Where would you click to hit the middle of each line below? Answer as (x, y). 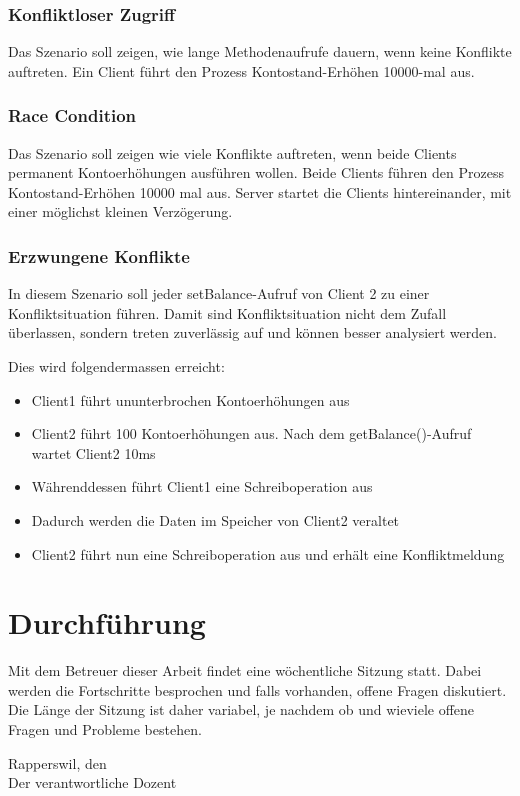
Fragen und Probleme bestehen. (105, 729)
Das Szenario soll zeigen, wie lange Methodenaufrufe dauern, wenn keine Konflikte (260, 51)
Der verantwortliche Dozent (92, 782)
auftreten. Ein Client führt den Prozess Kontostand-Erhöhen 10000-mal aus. (241, 70)
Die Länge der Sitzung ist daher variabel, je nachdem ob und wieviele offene (241, 709)
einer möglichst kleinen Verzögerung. (120, 211)
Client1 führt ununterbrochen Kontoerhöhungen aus (190, 399)
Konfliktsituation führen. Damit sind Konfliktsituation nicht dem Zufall (227, 312)
